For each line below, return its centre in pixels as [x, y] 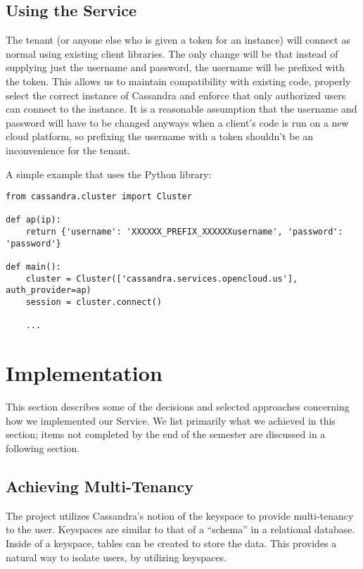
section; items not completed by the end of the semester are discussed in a [166, 434]
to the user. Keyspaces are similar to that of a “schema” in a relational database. [180, 529]
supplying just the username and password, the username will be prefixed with [175, 67]
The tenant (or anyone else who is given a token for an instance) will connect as [178, 40]
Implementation [84, 373]
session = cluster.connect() [94, 302]
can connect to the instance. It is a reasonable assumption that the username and [181, 109]
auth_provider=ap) [49, 290]
